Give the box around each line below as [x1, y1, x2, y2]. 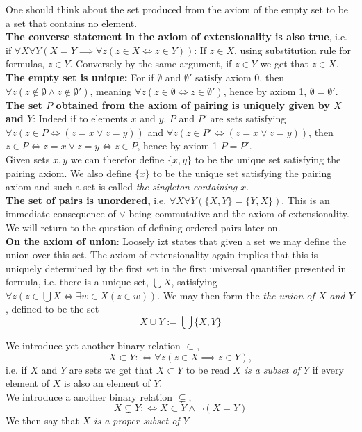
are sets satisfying [210, 111, 286, 126]
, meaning [90, 83, 132, 98]
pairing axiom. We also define [6, 165, 131, 180]
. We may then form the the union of [157, 288, 315, 302]
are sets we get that [69, 362, 154, 376]
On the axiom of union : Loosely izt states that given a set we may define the [6, 233, 347, 248]
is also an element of [63, 376, 151, 390]
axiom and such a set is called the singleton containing [6, 179, 238, 194]
